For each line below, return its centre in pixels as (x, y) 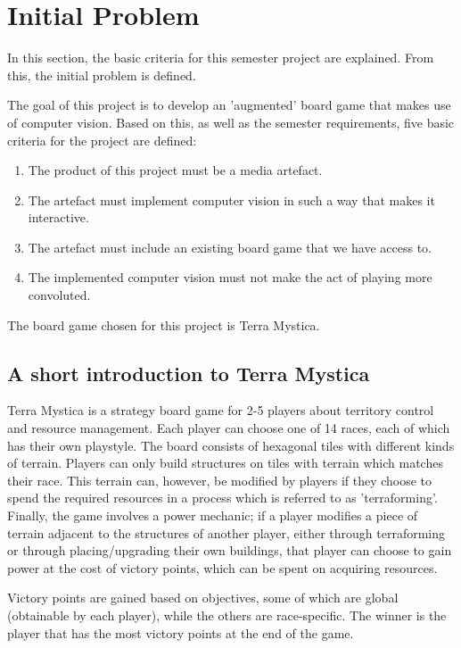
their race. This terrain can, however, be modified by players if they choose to (220, 480)
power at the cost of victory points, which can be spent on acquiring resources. (222, 567)
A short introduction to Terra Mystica (189, 373)
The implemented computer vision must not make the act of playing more (230, 277)
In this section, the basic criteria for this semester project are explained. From (221, 58)
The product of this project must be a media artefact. (175, 170)
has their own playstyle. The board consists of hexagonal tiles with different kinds (231, 445)
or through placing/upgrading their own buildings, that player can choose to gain (230, 550)
